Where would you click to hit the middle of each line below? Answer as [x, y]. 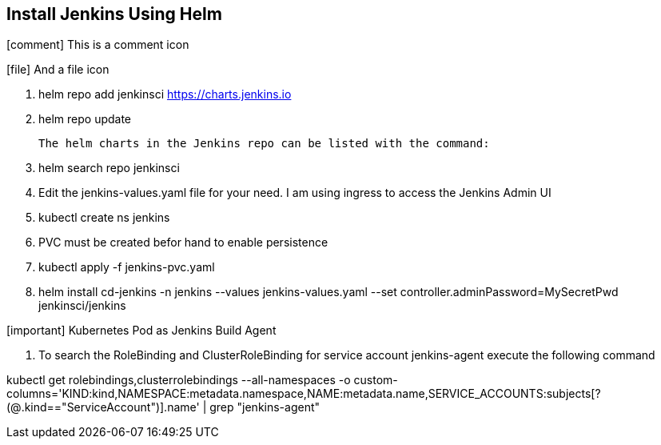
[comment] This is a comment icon [98, 45]
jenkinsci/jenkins [82, 306]
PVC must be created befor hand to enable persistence [183, 243]
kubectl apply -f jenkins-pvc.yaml [127, 267]
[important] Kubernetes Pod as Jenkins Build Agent [141, 331]
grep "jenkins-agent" [265, 407]
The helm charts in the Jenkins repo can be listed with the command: [264, 144]
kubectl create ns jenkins [104, 218]
